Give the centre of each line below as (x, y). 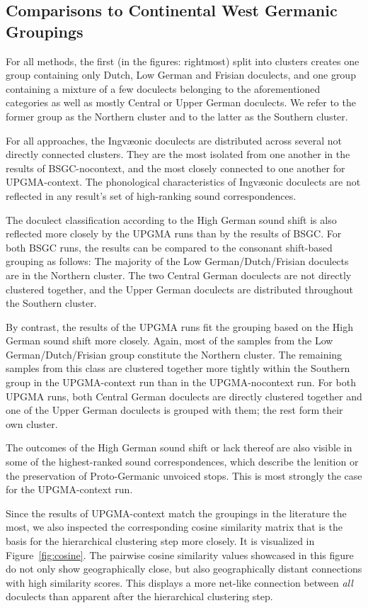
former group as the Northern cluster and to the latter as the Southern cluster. (177, 116)
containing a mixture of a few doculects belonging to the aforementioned (163, 88)
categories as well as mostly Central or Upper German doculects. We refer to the (181, 102)
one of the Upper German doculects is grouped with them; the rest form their (174, 410)
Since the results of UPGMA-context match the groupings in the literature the (176, 513)
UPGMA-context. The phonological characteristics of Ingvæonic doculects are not (183, 182)
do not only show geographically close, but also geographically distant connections (184, 569)
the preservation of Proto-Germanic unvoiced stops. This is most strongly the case (184, 475)
